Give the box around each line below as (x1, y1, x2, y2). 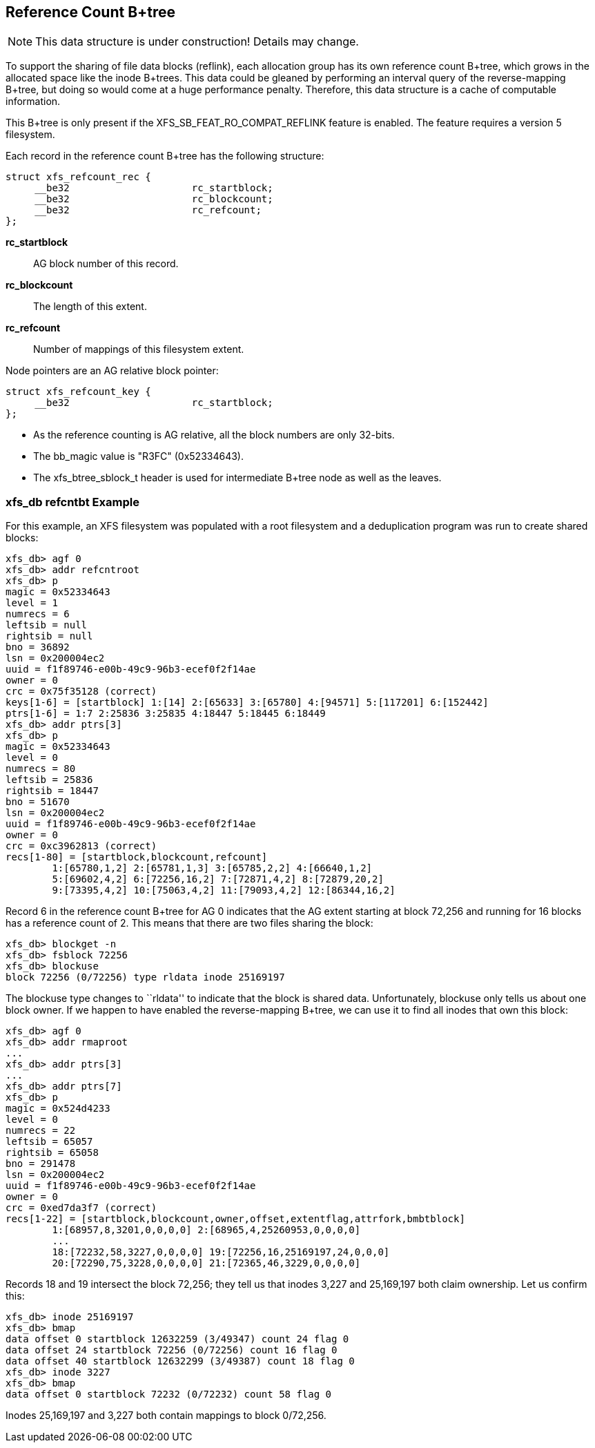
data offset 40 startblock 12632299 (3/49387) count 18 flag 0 (6, 1355, 355, 1367)
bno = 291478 (6, 1158, 76, 1170)
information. (6, 95, 61, 108)
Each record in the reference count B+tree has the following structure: (6, 150, 324, 162)
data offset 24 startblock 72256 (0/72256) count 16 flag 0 (6, 1344, 338, 1356)
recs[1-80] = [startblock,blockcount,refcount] (6, 851, 268, 863)
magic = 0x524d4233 (6, 1103, 110, 1114)
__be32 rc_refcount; (35, 204, 262, 216)
